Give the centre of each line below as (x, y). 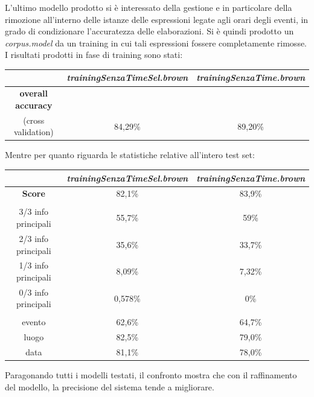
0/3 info (34, 292)
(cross (34, 120)
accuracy (34, 105)
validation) (34, 132)
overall (34, 93)
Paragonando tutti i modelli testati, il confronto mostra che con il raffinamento (151, 375)
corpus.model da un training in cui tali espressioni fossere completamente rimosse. (156, 43)
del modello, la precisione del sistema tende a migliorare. (110, 386)
